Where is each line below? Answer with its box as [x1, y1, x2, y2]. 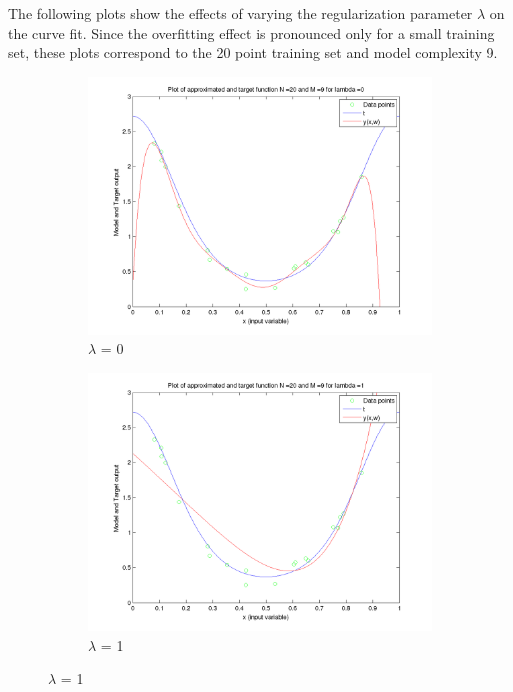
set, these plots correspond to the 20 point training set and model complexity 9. [8, 42, 498, 63]
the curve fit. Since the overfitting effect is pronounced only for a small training [8, 22, 495, 43]
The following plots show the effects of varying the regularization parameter [8, 3, 473, 23]
